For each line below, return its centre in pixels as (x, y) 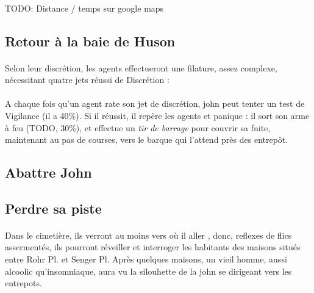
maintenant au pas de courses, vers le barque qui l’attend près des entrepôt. (147, 139)
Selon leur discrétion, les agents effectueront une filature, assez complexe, (141, 67)
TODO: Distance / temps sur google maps (84, 8)
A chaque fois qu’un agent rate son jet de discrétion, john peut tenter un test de (155, 103)
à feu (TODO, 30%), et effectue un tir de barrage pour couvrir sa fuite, (138, 127)
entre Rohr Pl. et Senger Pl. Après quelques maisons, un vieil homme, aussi (146, 259)
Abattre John (48, 172)
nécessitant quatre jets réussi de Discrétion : (87, 80)
